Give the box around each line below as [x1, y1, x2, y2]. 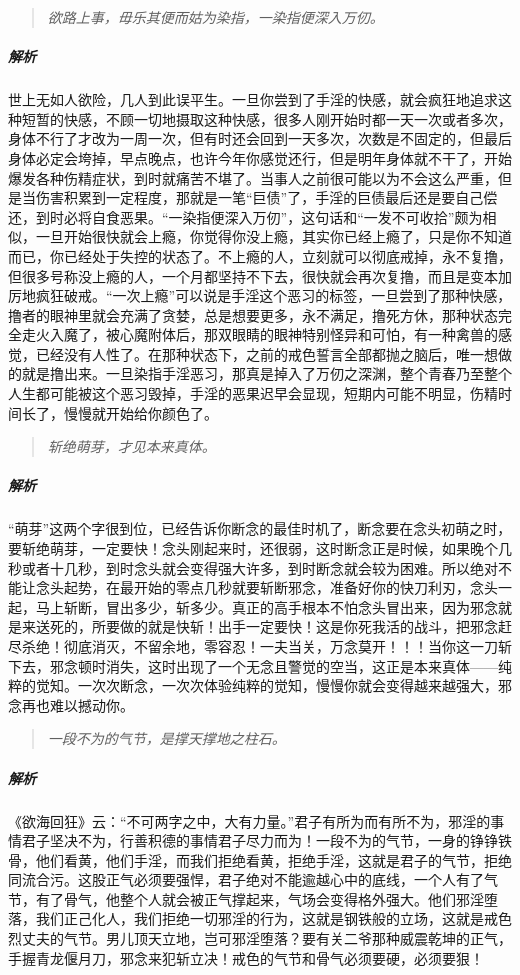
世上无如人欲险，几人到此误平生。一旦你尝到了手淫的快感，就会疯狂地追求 [8, 89, 498, 110]
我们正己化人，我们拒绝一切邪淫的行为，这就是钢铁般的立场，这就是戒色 [35, 908, 512, 929]
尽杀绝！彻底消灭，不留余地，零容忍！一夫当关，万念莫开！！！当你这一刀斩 [8, 635, 512, 656]
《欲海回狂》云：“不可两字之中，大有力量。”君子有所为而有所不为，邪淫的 [8, 810, 491, 831]
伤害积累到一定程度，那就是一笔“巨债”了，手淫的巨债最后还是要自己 [35, 187, 484, 208]
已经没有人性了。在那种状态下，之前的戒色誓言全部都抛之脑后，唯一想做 [35, 343, 512, 364]
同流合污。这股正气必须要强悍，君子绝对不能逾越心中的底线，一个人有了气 [8, 869, 498, 890]
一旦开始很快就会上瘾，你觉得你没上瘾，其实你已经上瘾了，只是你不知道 [35, 226, 512, 247]
